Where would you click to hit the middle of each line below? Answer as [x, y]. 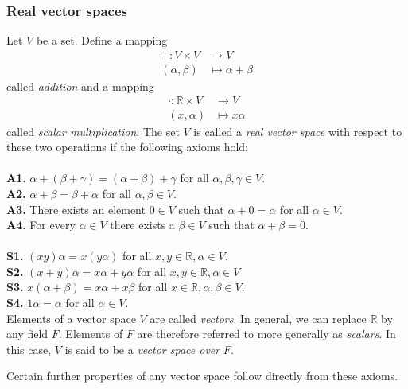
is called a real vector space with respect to [298, 131]
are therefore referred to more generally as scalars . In [266, 334]
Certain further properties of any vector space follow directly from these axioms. [202, 376]
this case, [29, 349]
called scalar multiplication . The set [93, 131]
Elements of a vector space [71, 318]
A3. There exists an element [76, 209]
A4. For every [41, 225]
